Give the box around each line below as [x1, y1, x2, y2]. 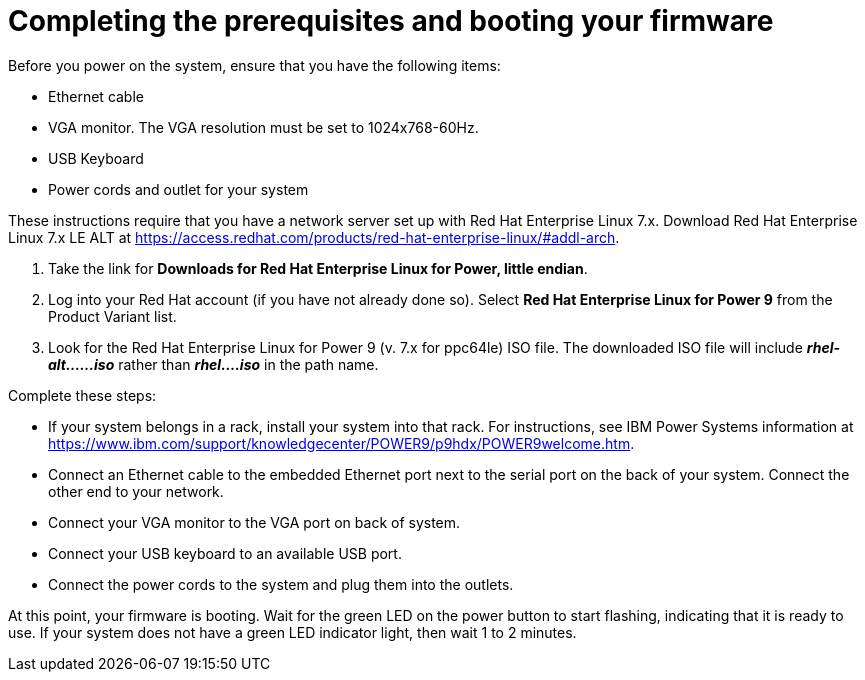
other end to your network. [48, 482, 224, 500]
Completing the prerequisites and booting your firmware [8, 4, 774, 38]
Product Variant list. [48, 307, 177, 325]
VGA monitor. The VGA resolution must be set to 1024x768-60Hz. [48, 118, 479, 136]
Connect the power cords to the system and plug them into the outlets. [48, 575, 514, 593]
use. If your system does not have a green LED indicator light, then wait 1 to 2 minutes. [8, 623, 577, 641]
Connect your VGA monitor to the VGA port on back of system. [48, 513, 461, 531]
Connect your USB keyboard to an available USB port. [48, 544, 402, 562]
